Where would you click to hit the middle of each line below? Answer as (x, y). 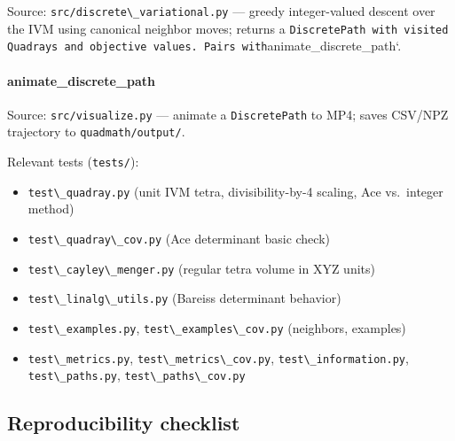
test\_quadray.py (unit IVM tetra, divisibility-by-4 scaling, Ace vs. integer (235, 191)
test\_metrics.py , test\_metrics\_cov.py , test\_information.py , (218, 357)
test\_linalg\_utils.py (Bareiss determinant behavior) (184, 298)
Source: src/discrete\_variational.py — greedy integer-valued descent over (221, 11)
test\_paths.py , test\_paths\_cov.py (137, 375)
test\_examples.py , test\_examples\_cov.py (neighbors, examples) (217, 327)
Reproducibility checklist (124, 423)
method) (51, 209)
